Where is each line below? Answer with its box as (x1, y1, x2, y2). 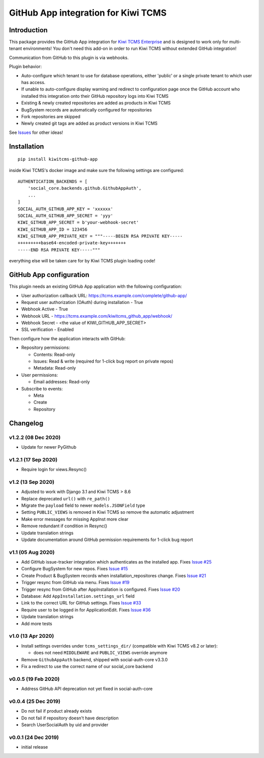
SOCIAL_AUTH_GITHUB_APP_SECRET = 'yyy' (18, 213, 113, 218)
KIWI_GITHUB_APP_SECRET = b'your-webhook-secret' (18, 220, 139, 225)
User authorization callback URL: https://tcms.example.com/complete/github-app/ (21, 292, 187, 298)
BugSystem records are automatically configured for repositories (21, 107, 152, 112)
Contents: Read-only (33, 351, 75, 357)
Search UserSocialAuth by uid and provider (21, 721, 109, 728)
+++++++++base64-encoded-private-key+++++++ (18, 240, 127, 246)
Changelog (9, 419, 44, 427)
